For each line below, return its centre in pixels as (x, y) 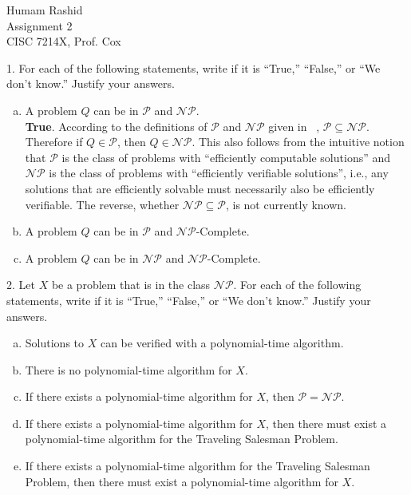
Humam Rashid (45, 10)
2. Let (21, 285)
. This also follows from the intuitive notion (298, 142)
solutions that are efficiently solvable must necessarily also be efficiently (200, 188)
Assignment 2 (40, 25)
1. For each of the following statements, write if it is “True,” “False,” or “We (194, 67)
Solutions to (55, 343)
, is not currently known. (286, 204)
